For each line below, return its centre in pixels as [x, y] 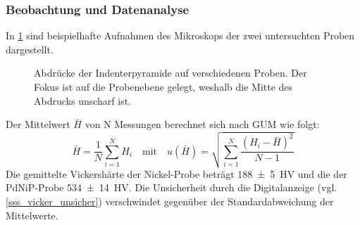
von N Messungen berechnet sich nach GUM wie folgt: [202, 124]
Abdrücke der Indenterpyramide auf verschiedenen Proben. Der [170, 73]
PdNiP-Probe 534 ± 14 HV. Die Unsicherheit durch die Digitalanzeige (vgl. [172, 187]
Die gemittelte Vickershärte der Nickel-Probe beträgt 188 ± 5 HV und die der [176, 173]
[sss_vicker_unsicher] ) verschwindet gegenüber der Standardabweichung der [170, 201]
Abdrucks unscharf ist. [82, 100]
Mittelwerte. [32, 215]
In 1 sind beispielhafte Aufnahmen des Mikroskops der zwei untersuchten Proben [180, 36]
